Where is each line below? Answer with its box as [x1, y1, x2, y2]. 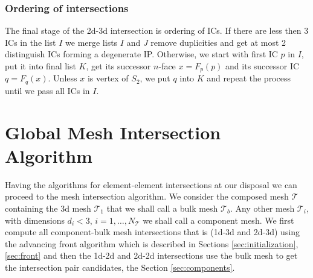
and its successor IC [225, 60, 300, 72]
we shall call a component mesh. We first [143, 213, 294, 226]
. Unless [48, 72, 77, 84]
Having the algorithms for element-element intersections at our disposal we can [5, 178, 297, 191]
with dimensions [5, 213, 65, 226]
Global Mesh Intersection [5, 119, 221, 144]
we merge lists [65, 36, 118, 48]
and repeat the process [207, 72, 291, 84]
